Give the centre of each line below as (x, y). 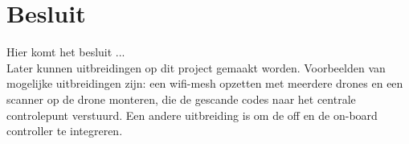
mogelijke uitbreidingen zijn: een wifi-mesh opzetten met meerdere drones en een (205, 83)
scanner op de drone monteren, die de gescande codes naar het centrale (181, 99)
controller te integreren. (65, 131)
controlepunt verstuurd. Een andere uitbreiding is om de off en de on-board (192, 115)
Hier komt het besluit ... (66, 52)
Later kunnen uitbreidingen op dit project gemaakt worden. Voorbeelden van (196, 67)
